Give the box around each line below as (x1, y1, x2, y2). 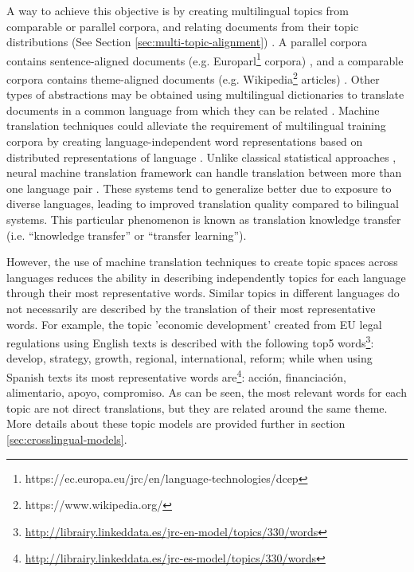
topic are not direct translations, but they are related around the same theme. (6, 399, 388, 416)
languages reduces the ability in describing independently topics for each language (6, 268, 406, 285)
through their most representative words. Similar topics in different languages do (6, 284, 400, 301)
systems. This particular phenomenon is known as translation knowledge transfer (6, 211, 401, 228)
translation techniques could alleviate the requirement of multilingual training (6, 117, 386, 134)
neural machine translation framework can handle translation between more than (6, 164, 402, 181)
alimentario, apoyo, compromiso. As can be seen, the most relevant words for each (6, 384, 407, 401)
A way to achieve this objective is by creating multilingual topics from (6, 2, 350, 18)
